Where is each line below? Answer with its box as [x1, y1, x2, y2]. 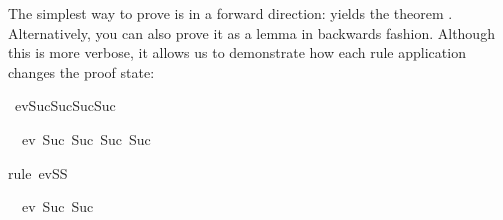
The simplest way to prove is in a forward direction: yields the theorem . [8, 3, 453, 23]
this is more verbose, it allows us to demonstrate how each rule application [8, 42, 466, 63]
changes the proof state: [8, 61, 155, 82]
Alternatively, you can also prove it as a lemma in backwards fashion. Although [8, 22, 495, 43]
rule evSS [8, 162, 68, 183]
